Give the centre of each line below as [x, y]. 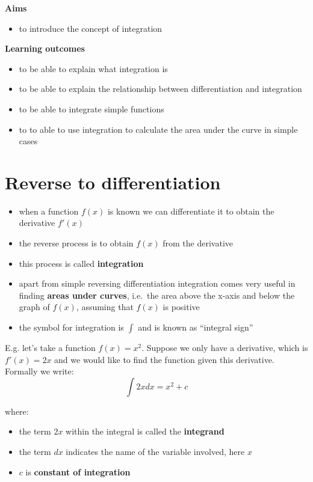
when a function [49, 211]
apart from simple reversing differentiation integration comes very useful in [157, 283]
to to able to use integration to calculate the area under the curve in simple [158, 129]
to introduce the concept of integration [91, 28]
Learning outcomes [45, 48]
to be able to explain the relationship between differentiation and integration [160, 89]
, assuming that [105, 307]
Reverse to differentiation [113, 182]
